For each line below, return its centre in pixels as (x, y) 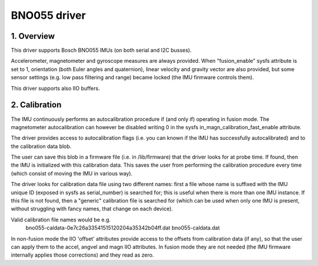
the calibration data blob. (41, 146)
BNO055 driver (48, 15)
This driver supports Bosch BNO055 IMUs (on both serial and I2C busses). (101, 50)
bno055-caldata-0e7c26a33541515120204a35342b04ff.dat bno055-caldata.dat (123, 228)
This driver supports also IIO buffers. (55, 88)
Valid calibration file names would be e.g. (61, 220)
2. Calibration (36, 105)
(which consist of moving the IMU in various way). (72, 173)
